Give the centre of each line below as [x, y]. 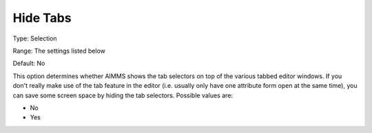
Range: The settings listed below [59, 51]
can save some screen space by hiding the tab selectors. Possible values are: [123, 95]
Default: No [29, 63]
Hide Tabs [42, 18]
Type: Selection [35, 38]
